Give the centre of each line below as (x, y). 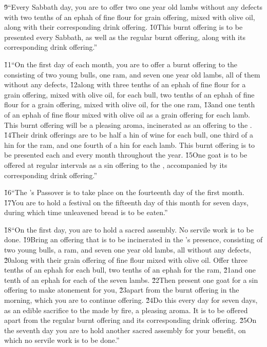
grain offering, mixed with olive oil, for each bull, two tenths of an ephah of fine (129, 94)
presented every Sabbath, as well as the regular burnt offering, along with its (125, 37)
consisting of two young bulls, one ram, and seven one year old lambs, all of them (132, 74)
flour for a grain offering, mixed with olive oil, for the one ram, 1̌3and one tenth (130, 104)
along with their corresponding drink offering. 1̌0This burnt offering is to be (123, 27)
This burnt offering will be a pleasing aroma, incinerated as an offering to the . (128, 124)
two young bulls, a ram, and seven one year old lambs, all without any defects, (128, 250)
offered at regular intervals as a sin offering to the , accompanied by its (116, 165)
